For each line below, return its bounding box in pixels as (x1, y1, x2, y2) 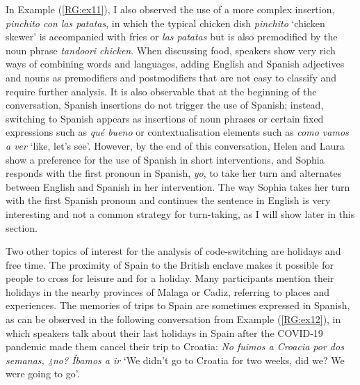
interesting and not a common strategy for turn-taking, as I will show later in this (6, 206, 355, 221)
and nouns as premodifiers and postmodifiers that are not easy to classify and (6, 70, 337, 84)
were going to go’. (6, 366, 80, 381)
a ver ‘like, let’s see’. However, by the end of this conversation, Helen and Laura (6, 138, 345, 152)
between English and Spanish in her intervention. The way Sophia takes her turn (6, 179, 350, 194)
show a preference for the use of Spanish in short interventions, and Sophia (6, 152, 325, 166)
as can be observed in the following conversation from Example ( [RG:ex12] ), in (6, 312, 341, 327)
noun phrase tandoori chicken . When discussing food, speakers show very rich (6, 42, 336, 57)
